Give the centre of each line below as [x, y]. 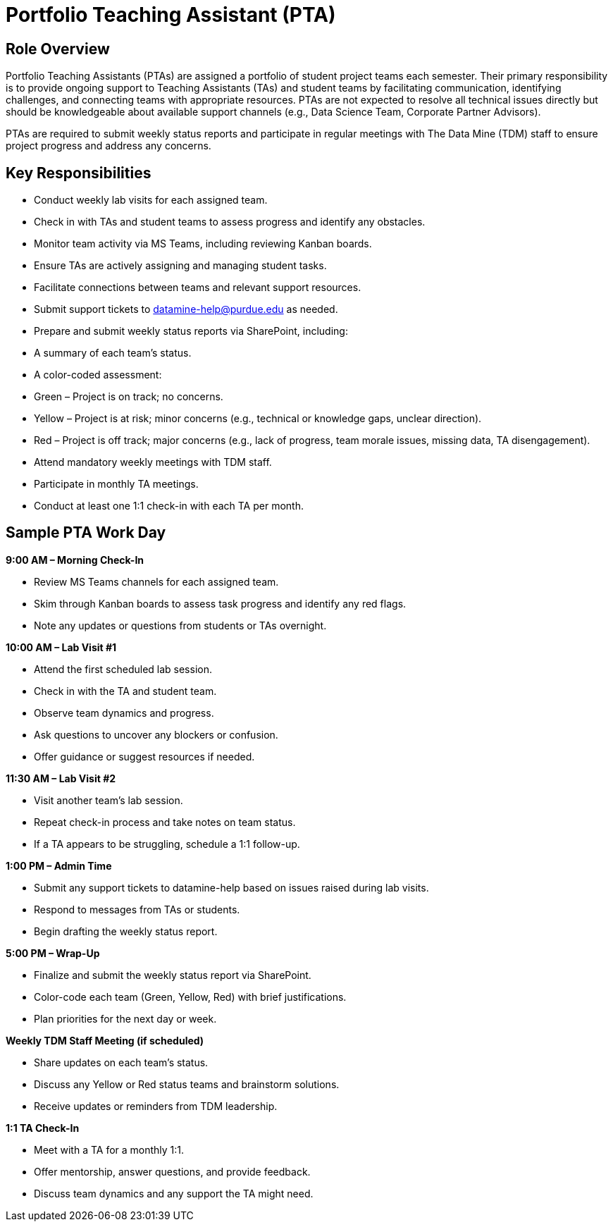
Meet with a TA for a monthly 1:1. [109, 1149]
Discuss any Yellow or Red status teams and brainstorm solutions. [187, 1084]
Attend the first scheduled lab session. [123, 669]
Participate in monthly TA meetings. [116, 484]
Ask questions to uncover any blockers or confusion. [156, 734]
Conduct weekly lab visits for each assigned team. [151, 200]
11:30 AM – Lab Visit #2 [61, 778]
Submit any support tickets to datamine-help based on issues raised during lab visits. [231, 887]
